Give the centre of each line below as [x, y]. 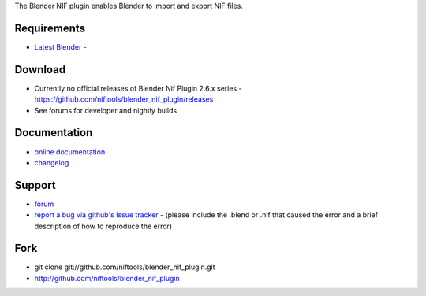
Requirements [50, 28]
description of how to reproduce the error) [103, 226]
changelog [52, 162]
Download [40, 70]
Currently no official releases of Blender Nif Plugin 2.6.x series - [138, 88]
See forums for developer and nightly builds [106, 110]
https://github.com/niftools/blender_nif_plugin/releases [124, 99]
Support [35, 185]
